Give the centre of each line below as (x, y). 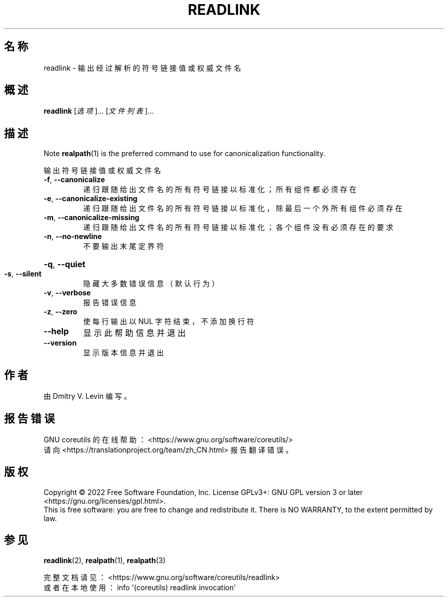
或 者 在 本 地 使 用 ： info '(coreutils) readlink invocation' (140, 587)
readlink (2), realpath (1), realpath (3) (105, 560)
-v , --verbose (67, 293)
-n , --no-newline (73, 237)
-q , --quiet (64, 264)
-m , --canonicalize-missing (92, 218)
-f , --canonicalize (74, 180)
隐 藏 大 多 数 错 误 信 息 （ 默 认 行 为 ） (151, 284)
